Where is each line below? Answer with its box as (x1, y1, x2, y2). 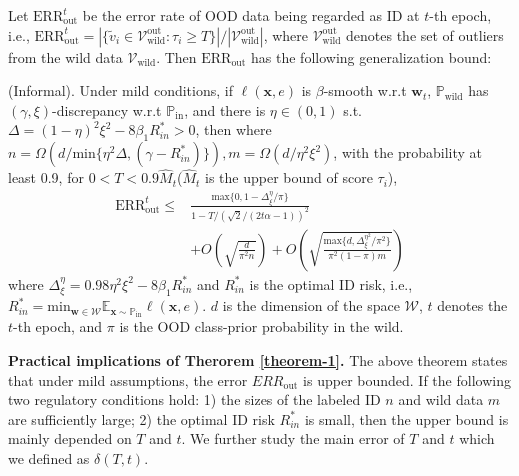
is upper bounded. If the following (303, 369, 511, 390)
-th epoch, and (13, 316, 103, 337)
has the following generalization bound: (251, 46, 492, 67)
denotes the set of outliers (346, 24, 504, 45)
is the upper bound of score (204, 167, 373, 188)
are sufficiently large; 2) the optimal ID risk (8, 408, 275, 429)
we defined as (8, 447, 90, 468)
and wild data (398, 389, 484, 410)
